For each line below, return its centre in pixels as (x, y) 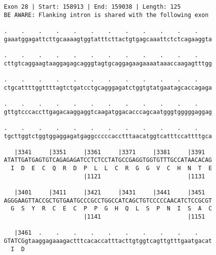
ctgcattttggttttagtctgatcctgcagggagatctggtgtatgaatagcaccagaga (108, 88)
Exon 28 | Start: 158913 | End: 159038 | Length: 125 (93, 7)
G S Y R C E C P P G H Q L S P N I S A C (111, 209)
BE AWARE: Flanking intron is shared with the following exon (106, 15)
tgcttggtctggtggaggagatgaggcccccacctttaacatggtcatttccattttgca (108, 136)
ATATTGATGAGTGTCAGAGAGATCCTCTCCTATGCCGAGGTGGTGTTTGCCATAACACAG (108, 160)
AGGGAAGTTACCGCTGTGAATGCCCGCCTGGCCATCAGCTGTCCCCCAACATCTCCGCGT (108, 200)
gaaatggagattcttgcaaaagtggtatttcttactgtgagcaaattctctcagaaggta (108, 39)
